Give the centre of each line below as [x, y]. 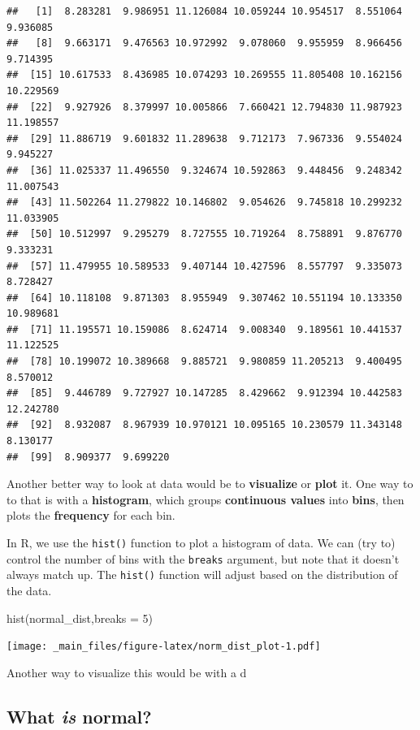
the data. [29, 590]
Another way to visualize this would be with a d [127, 672]
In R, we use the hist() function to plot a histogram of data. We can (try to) [201, 542]
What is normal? [79, 716]
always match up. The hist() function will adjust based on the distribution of [202, 574]
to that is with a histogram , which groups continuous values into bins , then [206, 499]
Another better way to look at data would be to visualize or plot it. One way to [210, 484]
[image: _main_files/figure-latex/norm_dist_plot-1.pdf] [164, 647]
